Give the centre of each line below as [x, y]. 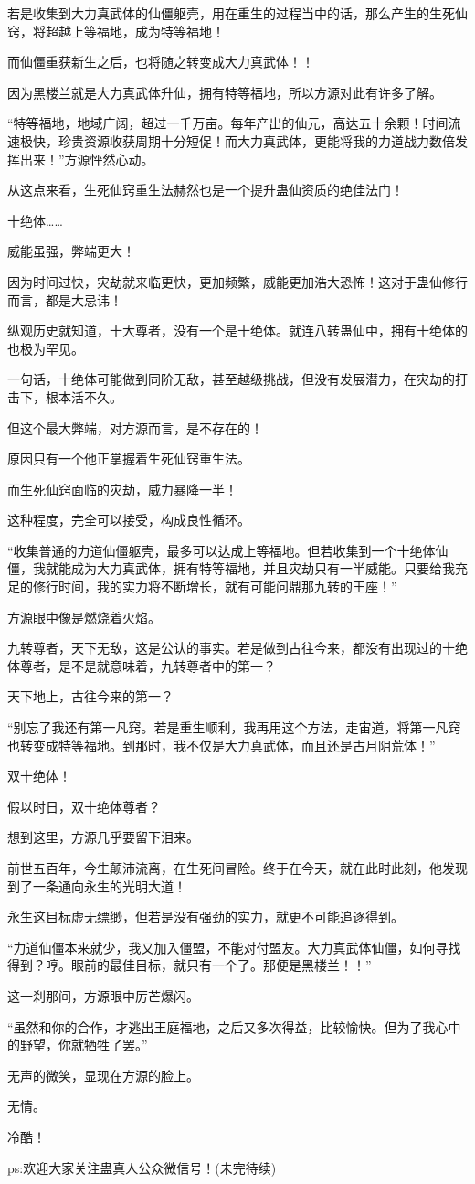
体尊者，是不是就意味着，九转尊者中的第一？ [142, 665]
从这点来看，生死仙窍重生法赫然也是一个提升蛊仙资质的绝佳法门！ [206, 190]
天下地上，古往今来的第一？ [90, 696]
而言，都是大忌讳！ [65, 299]
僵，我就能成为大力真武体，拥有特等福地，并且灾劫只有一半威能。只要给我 [231, 568]
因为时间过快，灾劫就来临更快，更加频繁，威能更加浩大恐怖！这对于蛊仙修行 [237, 281]
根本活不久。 [84, 396]
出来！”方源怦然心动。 [87, 159]
